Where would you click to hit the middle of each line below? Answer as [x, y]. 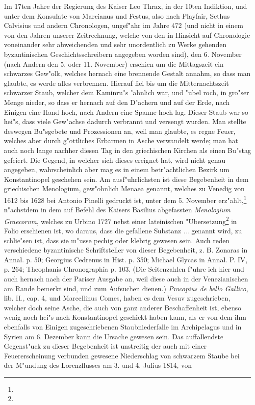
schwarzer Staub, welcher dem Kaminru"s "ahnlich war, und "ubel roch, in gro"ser [127, 92]
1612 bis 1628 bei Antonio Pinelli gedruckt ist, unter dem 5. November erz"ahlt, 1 [125, 199]
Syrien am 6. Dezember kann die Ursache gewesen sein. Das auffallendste [114, 336]
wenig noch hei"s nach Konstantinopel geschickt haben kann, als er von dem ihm [125, 317]
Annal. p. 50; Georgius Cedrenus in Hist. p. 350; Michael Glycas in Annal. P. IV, [126, 259]
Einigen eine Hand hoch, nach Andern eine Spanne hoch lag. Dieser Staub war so [126, 112]
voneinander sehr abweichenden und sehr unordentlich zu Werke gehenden [115, 44]
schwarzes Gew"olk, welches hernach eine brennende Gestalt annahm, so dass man [127, 73]
